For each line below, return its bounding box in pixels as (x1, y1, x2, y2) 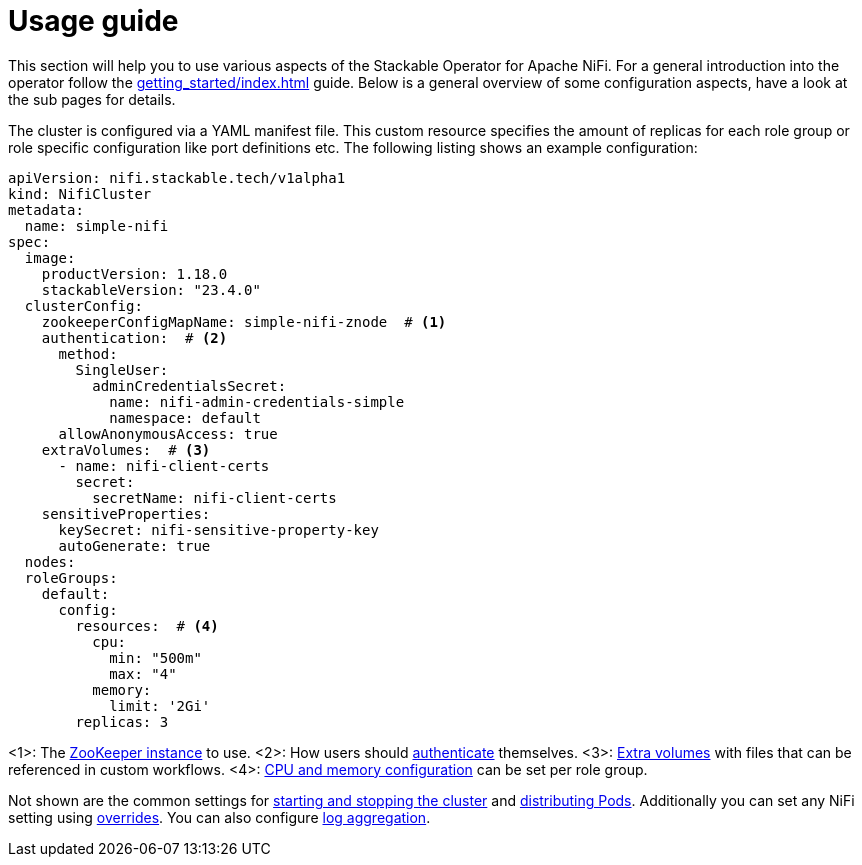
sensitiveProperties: (41, 505, 211, 522)
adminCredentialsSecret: (92, 377, 287, 394)
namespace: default (109, 409, 261, 426)
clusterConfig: (24, 297, 143, 314)
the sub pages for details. (8, 90, 176, 108)
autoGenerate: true (58, 537, 211, 554)
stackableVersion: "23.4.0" (41, 281, 261, 298)
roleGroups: (24, 569, 118, 586)
